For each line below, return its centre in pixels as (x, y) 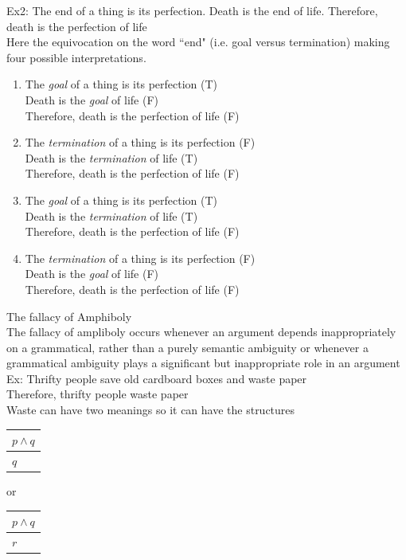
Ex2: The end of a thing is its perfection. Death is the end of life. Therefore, (192, 10)
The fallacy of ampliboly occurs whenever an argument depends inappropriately (201, 332)
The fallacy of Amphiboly (69, 316)
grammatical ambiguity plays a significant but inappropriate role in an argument (203, 363)
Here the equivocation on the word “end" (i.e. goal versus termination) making (198, 42)
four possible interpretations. (76, 57)
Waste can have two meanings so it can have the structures (151, 410)
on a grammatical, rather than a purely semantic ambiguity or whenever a (187, 347)
